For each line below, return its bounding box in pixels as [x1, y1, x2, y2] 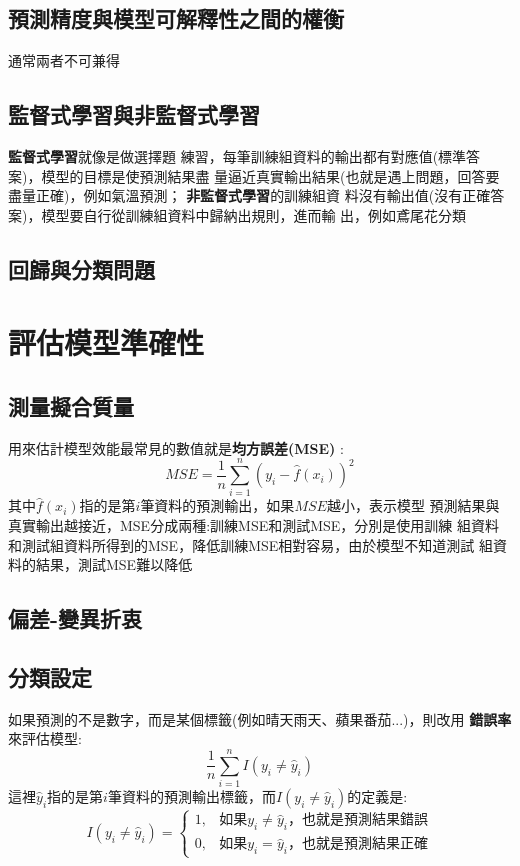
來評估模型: [8, 728, 82, 749]
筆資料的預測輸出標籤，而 [107, 786, 276, 807]
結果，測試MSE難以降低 [35, 554, 193, 575]
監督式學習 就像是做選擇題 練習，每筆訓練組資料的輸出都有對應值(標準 [8, 146, 467, 166]
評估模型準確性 [8, 322, 205, 363]
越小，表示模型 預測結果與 [326, 495, 500, 516]
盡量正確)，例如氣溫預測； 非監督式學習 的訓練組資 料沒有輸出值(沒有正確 [8, 185, 491, 206]
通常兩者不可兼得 [8, 50, 120, 71]
